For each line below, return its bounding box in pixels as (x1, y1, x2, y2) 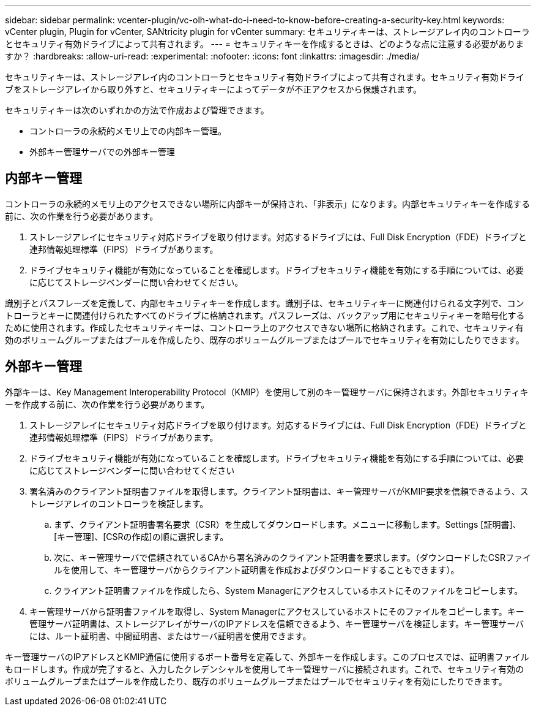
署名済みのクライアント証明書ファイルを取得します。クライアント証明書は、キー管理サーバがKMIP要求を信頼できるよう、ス (29, 485, 529, 496)
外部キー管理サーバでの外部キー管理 (29, 146, 175, 157)
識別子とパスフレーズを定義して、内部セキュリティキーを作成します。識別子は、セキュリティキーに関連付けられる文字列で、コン (5, 297, 524, 308)
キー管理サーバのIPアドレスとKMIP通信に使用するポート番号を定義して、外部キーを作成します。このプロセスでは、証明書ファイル (5, 651, 529, 662)
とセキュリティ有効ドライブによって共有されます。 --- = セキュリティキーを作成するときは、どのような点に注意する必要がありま (5, 39, 524, 49)
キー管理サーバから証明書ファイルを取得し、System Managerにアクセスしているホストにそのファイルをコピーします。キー (29, 606, 524, 617)
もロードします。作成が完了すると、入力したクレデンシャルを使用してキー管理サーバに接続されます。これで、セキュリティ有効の (5, 663, 524, 674)
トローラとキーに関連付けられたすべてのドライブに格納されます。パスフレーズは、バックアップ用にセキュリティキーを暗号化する (5, 310, 525, 321)
